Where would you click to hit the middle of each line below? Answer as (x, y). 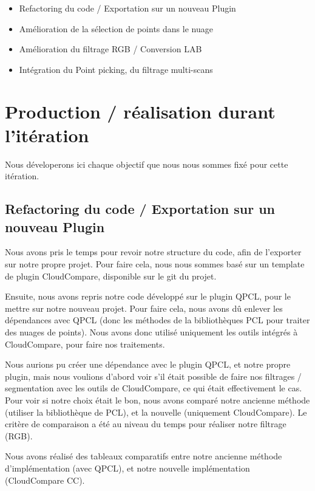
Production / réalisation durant (140, 111)
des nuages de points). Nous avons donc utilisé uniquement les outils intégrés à (151, 332)
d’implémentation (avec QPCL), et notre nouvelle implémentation (127, 468)
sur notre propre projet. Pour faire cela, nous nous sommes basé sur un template (155, 264)
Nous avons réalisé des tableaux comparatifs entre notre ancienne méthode (144, 456)
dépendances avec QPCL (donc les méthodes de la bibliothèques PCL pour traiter (157, 320)
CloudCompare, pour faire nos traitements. (85, 344)
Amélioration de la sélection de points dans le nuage (116, 28)
